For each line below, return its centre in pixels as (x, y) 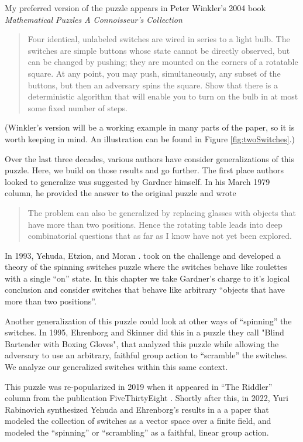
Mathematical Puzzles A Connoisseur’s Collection (94, 19)
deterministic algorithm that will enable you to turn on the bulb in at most (163, 96)
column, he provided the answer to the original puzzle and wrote (120, 193)
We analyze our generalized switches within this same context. (116, 367)
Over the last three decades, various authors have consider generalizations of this (150, 158)
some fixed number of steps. (78, 107)
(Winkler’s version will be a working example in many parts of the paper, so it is (150, 127)
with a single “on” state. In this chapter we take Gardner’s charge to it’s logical (147, 278)
